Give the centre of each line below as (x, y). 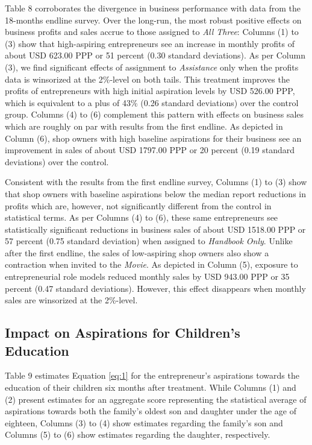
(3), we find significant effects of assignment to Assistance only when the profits (152, 67)
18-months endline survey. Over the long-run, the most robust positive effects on (153, 20)
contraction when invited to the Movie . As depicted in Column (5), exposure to (151, 264)
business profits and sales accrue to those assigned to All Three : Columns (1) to (152, 32)
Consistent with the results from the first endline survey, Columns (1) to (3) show (156, 182)
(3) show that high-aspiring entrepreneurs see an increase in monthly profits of (150, 43)
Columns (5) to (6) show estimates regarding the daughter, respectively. (138, 434)
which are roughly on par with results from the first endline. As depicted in (144, 126)
